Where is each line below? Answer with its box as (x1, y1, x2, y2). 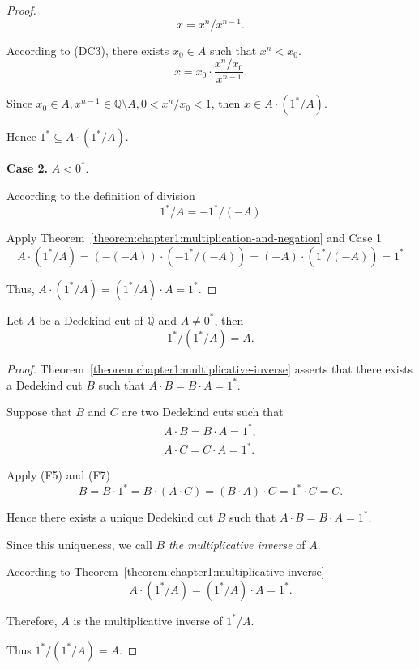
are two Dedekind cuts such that (122, 403, 284, 420)
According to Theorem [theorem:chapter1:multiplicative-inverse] (6, 563, 325, 580)
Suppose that (6, 403, 72, 420)
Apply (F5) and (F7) (6, 467, 110, 484)
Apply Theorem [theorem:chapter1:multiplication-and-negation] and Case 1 (6, 229, 383, 246)
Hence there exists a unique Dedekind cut (6, 509, 214, 526)
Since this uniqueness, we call (6, 535, 152, 552)
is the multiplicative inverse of (73, 611, 223, 629)
